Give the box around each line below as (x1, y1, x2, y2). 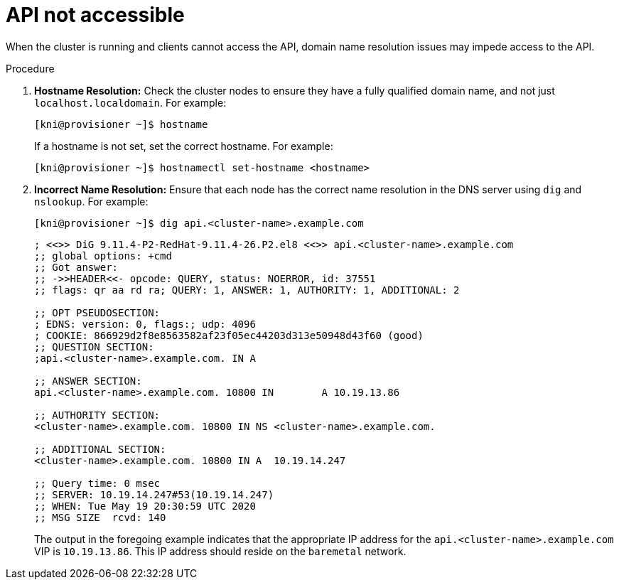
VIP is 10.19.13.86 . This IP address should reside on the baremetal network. (34, 544, 407, 557)
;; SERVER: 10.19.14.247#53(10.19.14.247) (34, 488, 274, 500)
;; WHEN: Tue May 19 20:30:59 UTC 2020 (34, 500, 256, 512)
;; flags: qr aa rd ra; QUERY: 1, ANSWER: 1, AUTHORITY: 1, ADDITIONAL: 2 (34, 284, 460, 296)
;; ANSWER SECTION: (34, 375, 142, 387)
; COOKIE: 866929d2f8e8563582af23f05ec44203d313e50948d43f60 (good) (34, 329, 424, 341)
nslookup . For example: (34, 195, 149, 208)
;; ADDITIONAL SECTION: (34, 443, 166, 455)
